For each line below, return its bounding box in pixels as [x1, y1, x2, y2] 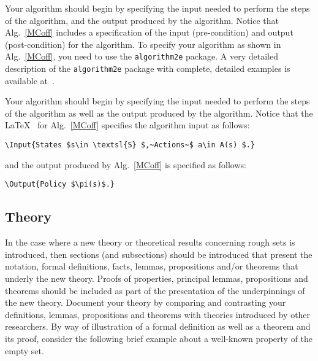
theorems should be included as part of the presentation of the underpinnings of [5, 284, 305, 297]
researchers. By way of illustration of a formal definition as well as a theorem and [5, 320, 311, 333]
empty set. [5, 344, 44, 357]
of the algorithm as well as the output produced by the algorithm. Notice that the [5, 106, 313, 119]
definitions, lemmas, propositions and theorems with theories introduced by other [5, 308, 311, 320]
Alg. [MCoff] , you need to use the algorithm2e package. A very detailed [5, 50, 278, 63]
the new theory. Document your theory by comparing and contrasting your [5, 296, 286, 309]
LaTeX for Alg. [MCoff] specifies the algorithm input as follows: [5, 118, 250, 131]
